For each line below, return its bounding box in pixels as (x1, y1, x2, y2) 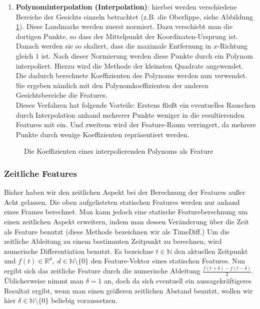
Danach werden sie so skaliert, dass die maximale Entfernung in (15, 41, 211, 51)
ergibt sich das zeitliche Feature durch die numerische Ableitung (4, 265, 200, 276)
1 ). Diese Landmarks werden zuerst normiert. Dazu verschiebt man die (15, 21, 232, 32)
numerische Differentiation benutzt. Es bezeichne (4, 245, 153, 256)
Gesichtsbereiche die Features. (15, 90, 108, 100)
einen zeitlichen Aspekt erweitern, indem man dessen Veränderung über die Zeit (4, 216, 249, 226)
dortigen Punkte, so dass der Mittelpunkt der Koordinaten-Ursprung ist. (15, 31, 238, 41)
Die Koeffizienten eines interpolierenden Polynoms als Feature (24, 146, 213, 156)
